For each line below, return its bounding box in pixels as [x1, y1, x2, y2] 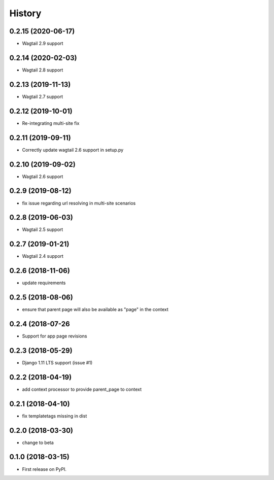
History [9, 8, 42, 19]
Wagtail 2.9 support [22, 41, 63, 47]
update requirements [22, 280, 66, 286]
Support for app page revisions [22, 333, 87, 339]
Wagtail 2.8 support [22, 66, 63, 73]
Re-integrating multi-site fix [22, 120, 80, 126]
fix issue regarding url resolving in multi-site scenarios [22, 200, 136, 206]
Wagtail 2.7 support [22, 93, 63, 99]
